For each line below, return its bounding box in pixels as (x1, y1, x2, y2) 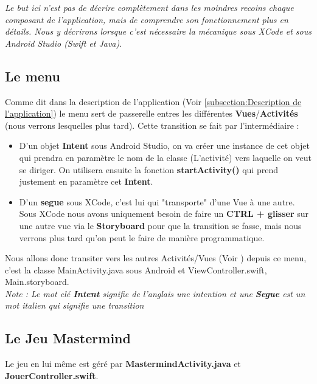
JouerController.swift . (5, 369, 99, 382)
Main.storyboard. (5, 275, 69, 288)
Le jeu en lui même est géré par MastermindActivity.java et (5, 357, 241, 370)
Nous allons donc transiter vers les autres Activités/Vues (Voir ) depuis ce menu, (5, 252, 307, 264)
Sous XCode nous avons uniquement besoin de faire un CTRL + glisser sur (19, 207, 309, 220)
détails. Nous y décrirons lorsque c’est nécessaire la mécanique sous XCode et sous (5, 25, 312, 38)
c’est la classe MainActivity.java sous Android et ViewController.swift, (5, 263, 267, 276)
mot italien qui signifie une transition (5, 299, 144, 312)
